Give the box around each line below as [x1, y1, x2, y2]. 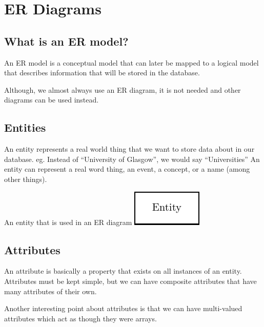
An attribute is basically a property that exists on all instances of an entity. [4, 265, 242, 276]
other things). [4, 173, 47, 184]
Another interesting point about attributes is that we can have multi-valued [4, 303, 242, 314]
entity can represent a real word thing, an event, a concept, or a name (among [4, 163, 250, 174]
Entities [4, 119, 46, 135]
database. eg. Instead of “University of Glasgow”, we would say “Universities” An [4, 153, 260, 164]
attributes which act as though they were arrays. [4, 313, 157, 323]
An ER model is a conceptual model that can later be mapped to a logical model [4, 57, 259, 68]
